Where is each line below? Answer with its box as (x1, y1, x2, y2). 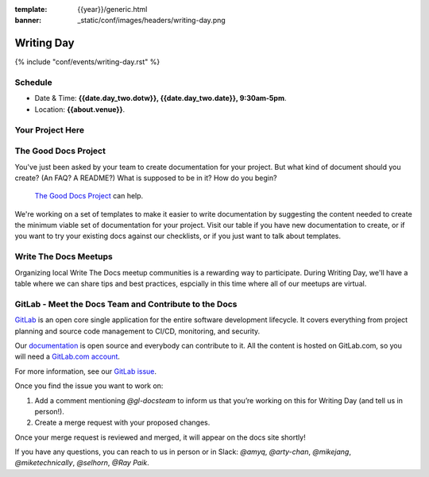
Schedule (14, 77, 52, 88)
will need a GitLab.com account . (14, 352, 121, 361)
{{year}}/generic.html (77, 5, 148, 13)
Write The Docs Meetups (14, 251, 113, 262)
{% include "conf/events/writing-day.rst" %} (14, 57, 160, 67)
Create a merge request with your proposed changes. (34, 417, 211, 428)
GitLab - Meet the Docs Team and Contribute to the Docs (14, 298, 238, 310)
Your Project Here (14, 124, 85, 135)
